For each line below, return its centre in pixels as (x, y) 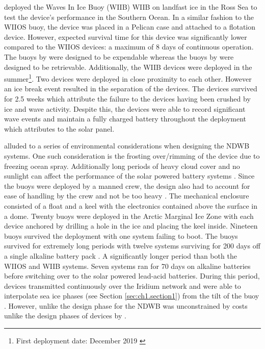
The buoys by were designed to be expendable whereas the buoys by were (119, 56)
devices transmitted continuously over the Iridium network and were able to (123, 285)
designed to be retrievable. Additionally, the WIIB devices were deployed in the (128, 67)
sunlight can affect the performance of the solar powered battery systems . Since (129, 176)
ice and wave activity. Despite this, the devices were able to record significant (125, 108)
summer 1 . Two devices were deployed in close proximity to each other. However (128, 78)
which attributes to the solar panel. (59, 128)
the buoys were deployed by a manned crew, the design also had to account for (127, 185)
